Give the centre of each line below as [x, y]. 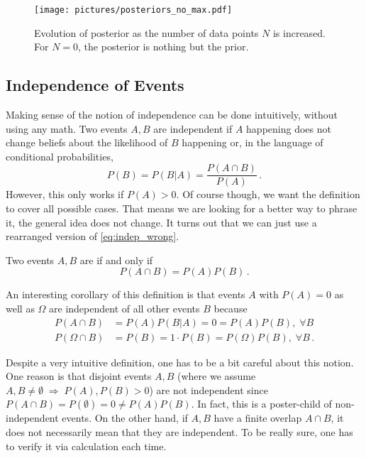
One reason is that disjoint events [79, 376]
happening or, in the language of [253, 142]
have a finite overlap [258, 418]
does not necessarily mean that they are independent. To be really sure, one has [179, 432]
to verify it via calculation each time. [86, 446]
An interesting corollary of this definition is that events [126, 294]
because [231, 309]
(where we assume [216, 376]
